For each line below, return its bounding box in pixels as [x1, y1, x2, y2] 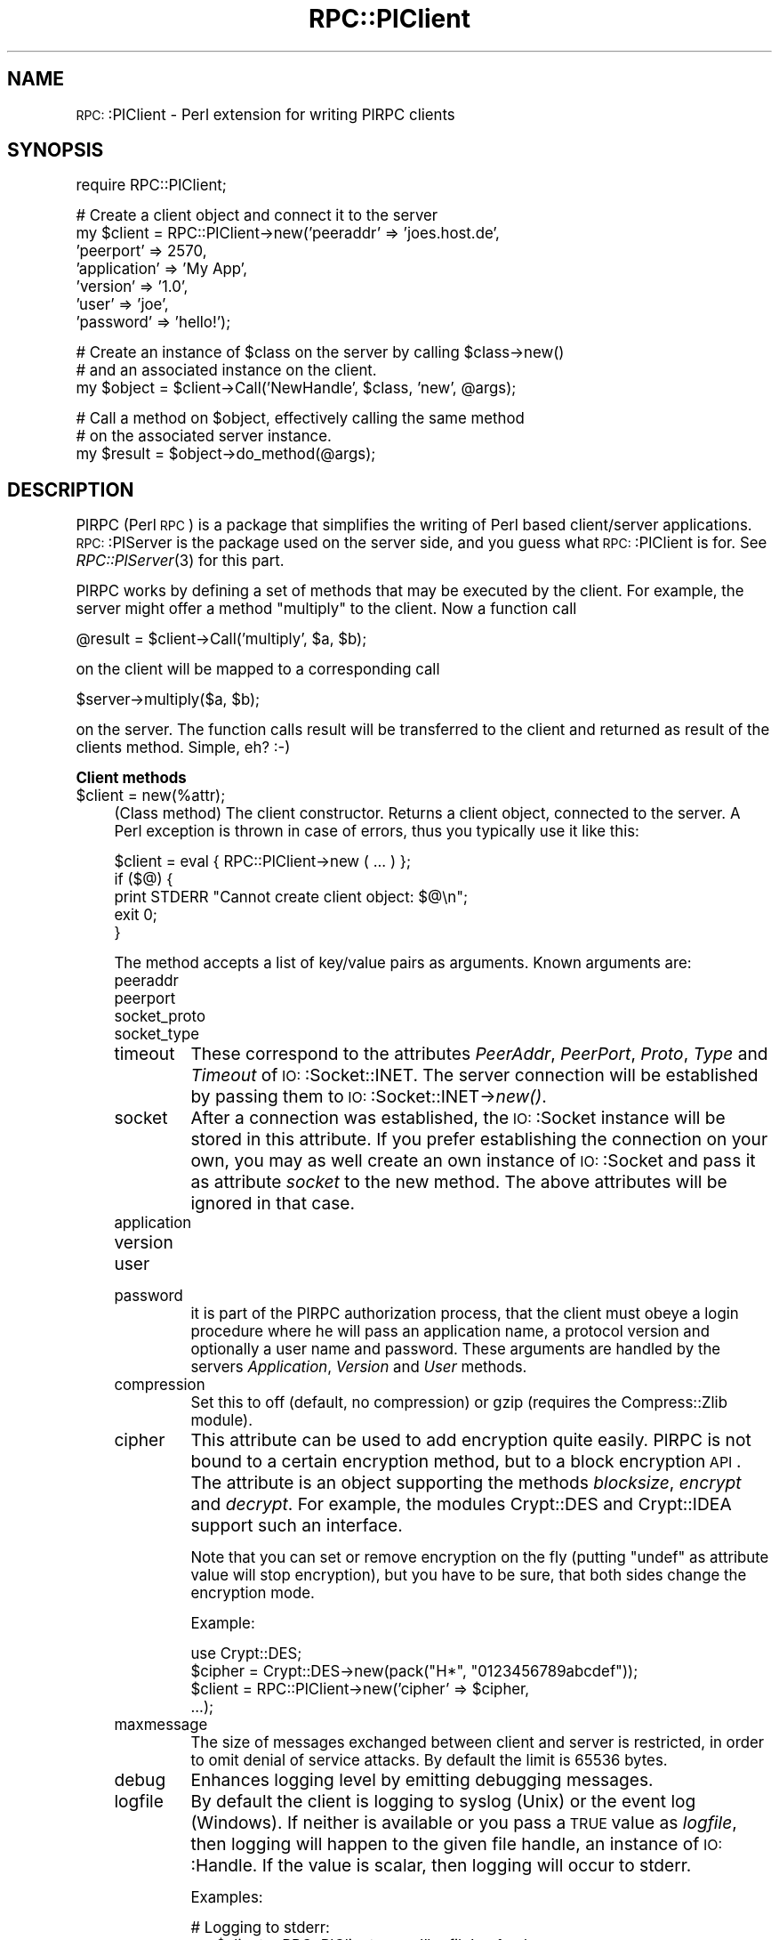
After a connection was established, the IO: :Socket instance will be [190, 1107, 726, 1129]
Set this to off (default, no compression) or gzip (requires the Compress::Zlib [190, 1394, 727, 1412]
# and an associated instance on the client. [76, 361, 377, 380]
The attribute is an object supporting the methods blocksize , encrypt [190, 1472, 742, 1494]
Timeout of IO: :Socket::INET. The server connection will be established [190, 1064, 759, 1087]
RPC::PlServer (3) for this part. [76, 552, 285, 570]
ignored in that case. [190, 1192, 356, 1215]
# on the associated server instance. [76, 427, 332, 446]
